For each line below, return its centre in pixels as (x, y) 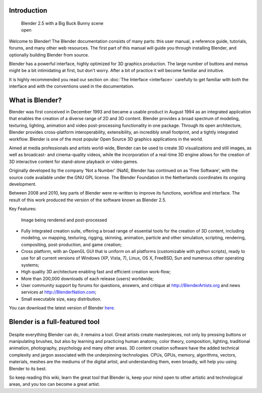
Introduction (28, 10)
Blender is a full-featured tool (54, 322)
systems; (30, 265)
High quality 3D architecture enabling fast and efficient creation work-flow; (96, 272)
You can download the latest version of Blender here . (62, 308)
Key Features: (23, 209)
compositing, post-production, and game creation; (72, 244)
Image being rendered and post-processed (64, 220)
